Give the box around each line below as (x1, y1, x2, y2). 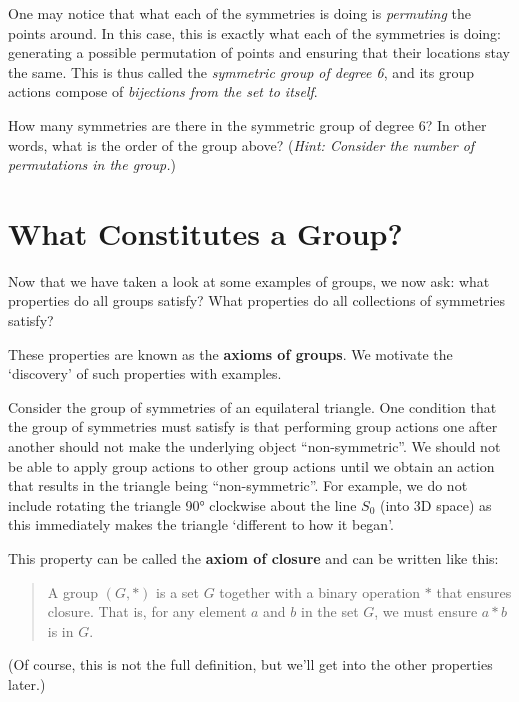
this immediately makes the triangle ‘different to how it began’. (8, 514, 394, 535)
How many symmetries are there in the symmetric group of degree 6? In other (8, 114, 487, 135)
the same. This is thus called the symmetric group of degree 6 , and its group (8, 61, 474, 82)
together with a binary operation (219, 581, 421, 602)
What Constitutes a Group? (8, 212, 403, 253)
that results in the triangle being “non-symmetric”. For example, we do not (8, 475, 468, 496)
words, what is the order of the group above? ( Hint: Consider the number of (8, 134, 475, 155)
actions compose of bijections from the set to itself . (8, 81, 318, 102)
